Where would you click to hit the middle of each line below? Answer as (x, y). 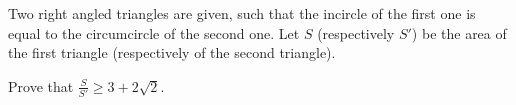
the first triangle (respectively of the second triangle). (172, 52)
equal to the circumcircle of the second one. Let (154, 32)
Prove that (41, 85)
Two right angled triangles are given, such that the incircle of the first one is (242, 13)
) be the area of (459, 32)
